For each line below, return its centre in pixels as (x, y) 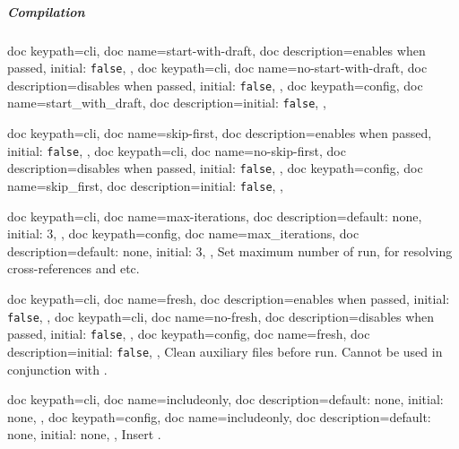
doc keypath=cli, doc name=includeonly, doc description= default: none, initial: (225, 399)
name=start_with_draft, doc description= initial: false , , (167, 103)
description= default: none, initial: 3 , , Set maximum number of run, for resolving (230, 250)
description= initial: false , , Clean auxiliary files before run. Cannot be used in (225, 351)
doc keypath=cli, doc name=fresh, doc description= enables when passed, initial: (229, 299)
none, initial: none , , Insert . (84, 434)
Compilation (46, 11)
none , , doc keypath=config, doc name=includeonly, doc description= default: (219, 416)
